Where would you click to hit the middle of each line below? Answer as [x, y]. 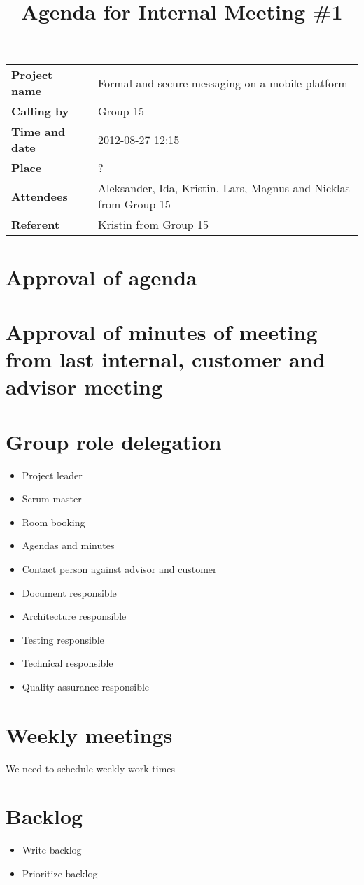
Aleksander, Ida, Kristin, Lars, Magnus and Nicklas [224, 188]
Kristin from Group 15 [153, 225]
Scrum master [52, 498]
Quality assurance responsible [86, 686]
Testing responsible [63, 639]
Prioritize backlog [60, 873]
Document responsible [69, 592]
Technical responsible [68, 663]
